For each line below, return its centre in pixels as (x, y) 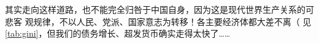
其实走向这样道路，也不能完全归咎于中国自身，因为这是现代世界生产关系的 (155, 9)
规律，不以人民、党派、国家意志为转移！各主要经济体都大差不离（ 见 (172, 21)
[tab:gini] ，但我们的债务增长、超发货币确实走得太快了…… (118, 33)
